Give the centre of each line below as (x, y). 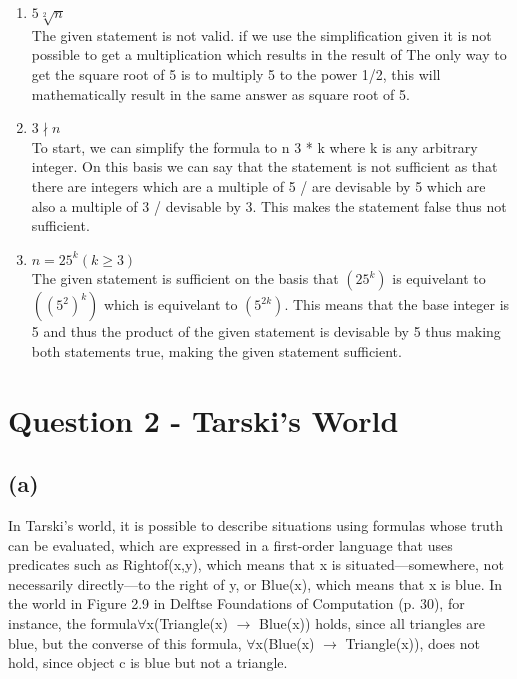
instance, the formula (73, 623)
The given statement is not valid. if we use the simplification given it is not (261, 34)
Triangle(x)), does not (412, 642)
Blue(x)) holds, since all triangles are (372, 623)
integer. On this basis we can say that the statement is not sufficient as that (264, 166)
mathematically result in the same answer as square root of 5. (220, 93)
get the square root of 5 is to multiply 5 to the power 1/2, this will (236, 73)
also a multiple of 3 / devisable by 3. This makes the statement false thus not (269, 205)
